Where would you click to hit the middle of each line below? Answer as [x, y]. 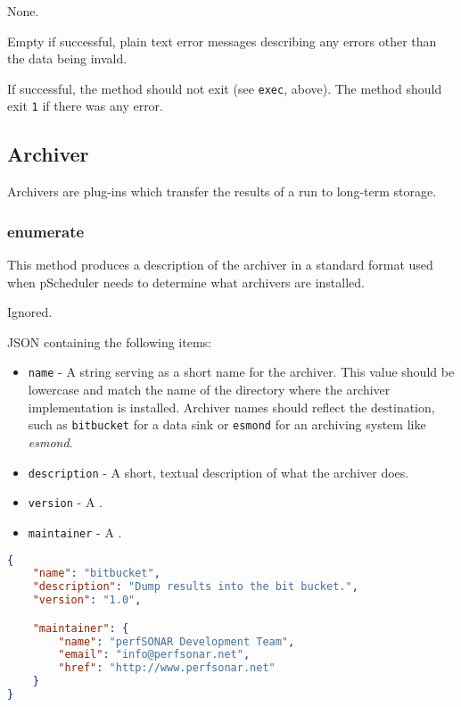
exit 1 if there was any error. [86, 106]
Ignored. [30, 312]
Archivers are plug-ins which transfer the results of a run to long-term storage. [222, 191]
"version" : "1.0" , [87, 600]
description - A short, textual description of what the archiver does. [218, 472]
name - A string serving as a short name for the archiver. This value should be [241, 372]
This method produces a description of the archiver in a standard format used [220, 265]
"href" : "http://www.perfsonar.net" [167, 668]
